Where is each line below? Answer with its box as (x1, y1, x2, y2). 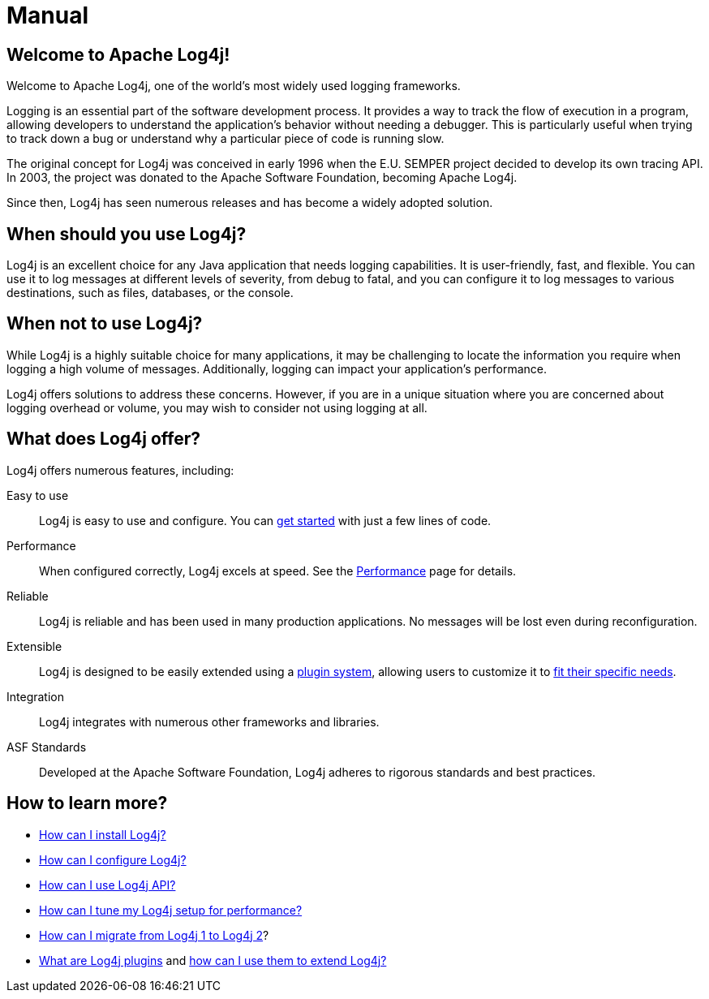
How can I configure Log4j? (39, 852, 187, 867)
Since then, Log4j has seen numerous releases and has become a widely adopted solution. (6, 196, 493, 210)
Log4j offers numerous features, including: (6, 463, 234, 477)
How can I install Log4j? (39, 827, 166, 842)
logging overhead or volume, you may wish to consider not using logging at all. (6, 400, 428, 415)
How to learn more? (6, 793, 168, 814)
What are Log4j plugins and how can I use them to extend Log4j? (39, 953, 387, 967)
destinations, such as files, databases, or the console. (6, 286, 294, 300)
